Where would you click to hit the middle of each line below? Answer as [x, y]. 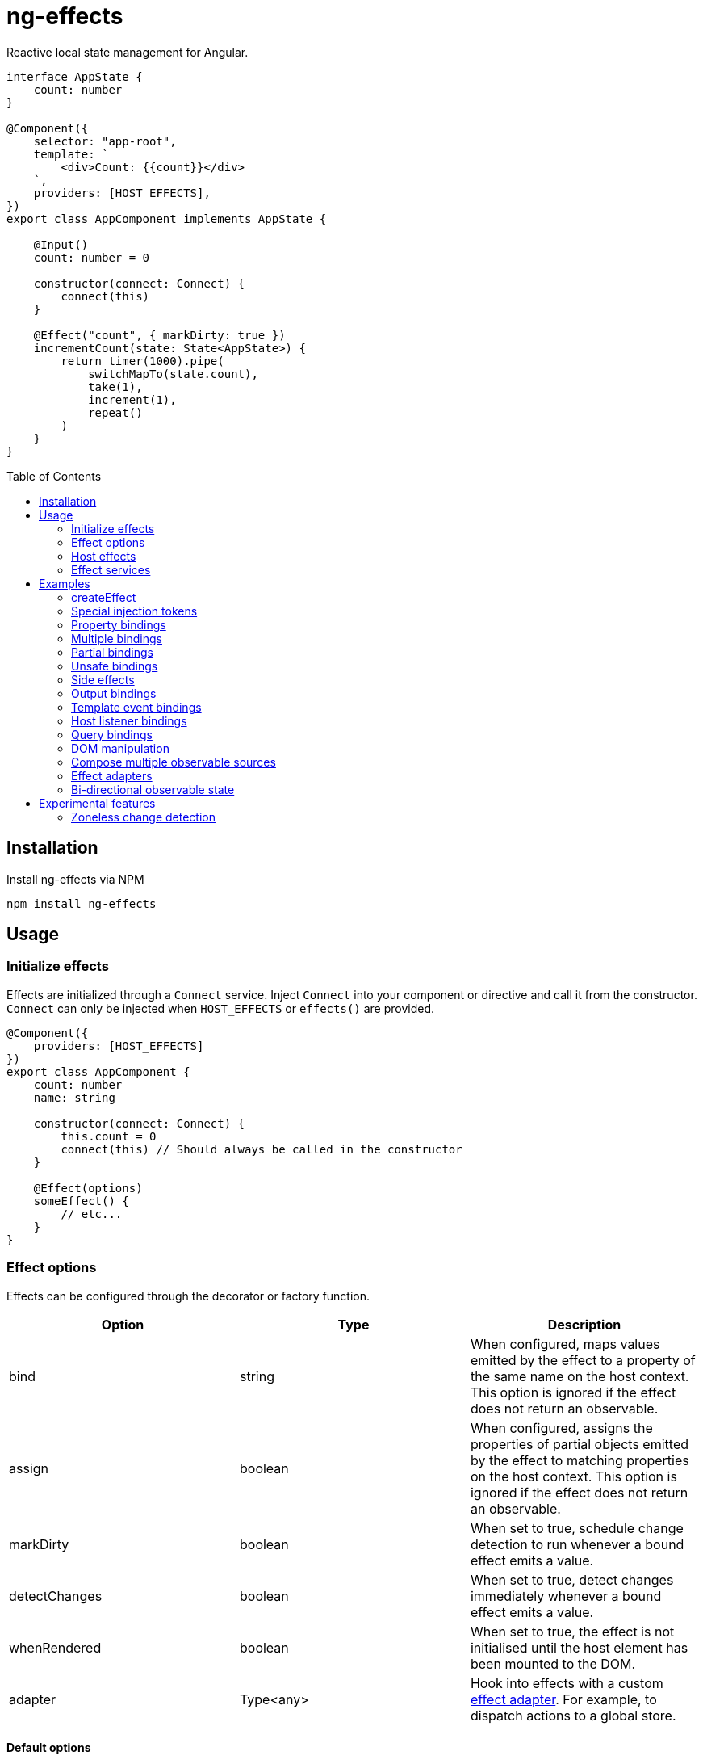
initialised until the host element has [579, 1647]
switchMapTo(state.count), [173, 374]
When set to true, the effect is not [572, 1631]
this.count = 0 [109, 1136]
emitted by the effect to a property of [583, 1360]
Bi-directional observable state [153, 789]
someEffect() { [81, 1201]
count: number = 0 [92, 257]
